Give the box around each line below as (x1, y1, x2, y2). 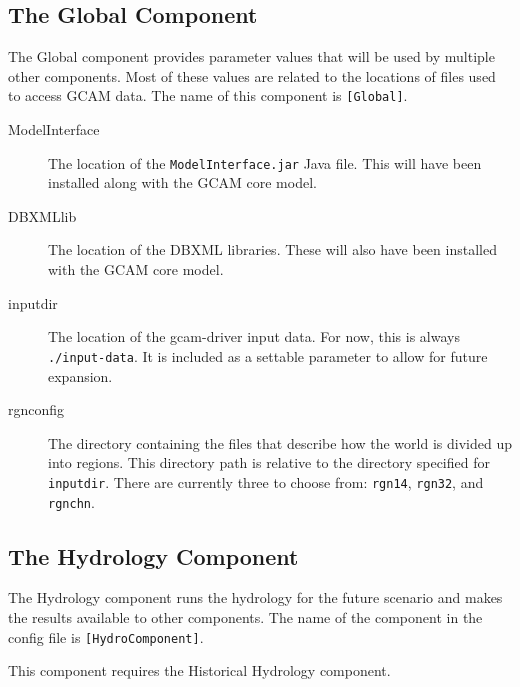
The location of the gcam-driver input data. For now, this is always (48, 326, 460, 347)
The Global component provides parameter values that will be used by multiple (8, 46, 495, 67)
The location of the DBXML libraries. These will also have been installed (48, 239, 497, 260)
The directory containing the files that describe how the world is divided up (48, 432, 512, 453)
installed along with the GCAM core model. (48, 172, 317, 193)
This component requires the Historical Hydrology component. (8, 660, 391, 681)
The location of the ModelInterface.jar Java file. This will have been (48, 152, 482, 173)
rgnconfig (8, 399, 65, 420)
